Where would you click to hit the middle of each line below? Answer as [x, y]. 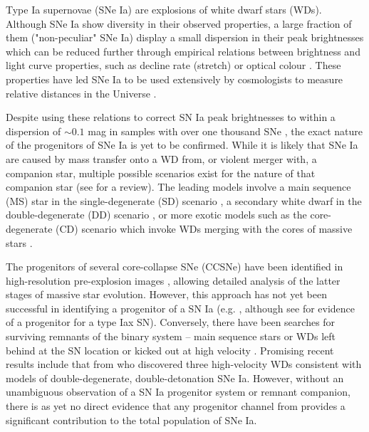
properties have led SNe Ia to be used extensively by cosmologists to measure [175, 79]
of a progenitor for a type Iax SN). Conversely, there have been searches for [171, 322]
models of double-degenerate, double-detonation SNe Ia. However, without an [175, 378]
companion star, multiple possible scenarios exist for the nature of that [161, 173]
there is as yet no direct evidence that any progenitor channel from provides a [176, 406]
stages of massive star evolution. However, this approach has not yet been [166, 294]
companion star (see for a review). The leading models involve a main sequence [178, 187]
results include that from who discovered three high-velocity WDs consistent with [184, 364]
